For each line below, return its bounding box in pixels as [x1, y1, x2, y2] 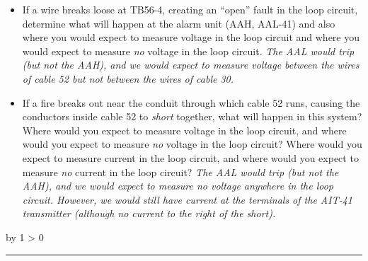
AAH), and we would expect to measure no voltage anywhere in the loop [22, 178, 333, 193]
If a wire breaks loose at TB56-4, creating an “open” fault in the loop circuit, [22, 2, 358, 16]
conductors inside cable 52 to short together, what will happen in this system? [22, 109, 362, 124]
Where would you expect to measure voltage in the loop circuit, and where [22, 122, 347, 137]
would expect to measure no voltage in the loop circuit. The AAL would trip [22, 43, 355, 58]
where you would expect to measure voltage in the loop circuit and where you [22, 30, 360, 45]
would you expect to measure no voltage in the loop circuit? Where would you [22, 137, 362, 151]
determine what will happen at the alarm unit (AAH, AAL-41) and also [22, 16, 335, 30]
